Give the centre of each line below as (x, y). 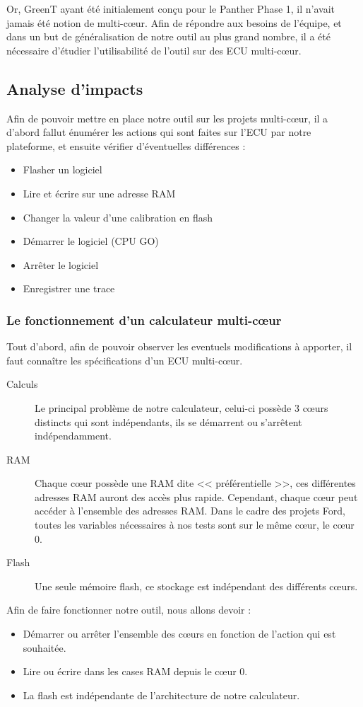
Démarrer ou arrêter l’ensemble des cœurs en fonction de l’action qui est (179, 634)
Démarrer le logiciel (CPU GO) (91, 241)
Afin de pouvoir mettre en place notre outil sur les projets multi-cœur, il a (167, 118)
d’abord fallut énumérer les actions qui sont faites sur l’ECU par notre (159, 132)
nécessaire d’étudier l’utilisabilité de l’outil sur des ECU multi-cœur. (154, 50)
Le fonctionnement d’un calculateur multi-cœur (144, 320)
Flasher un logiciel (63, 169)
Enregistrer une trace (69, 288)
